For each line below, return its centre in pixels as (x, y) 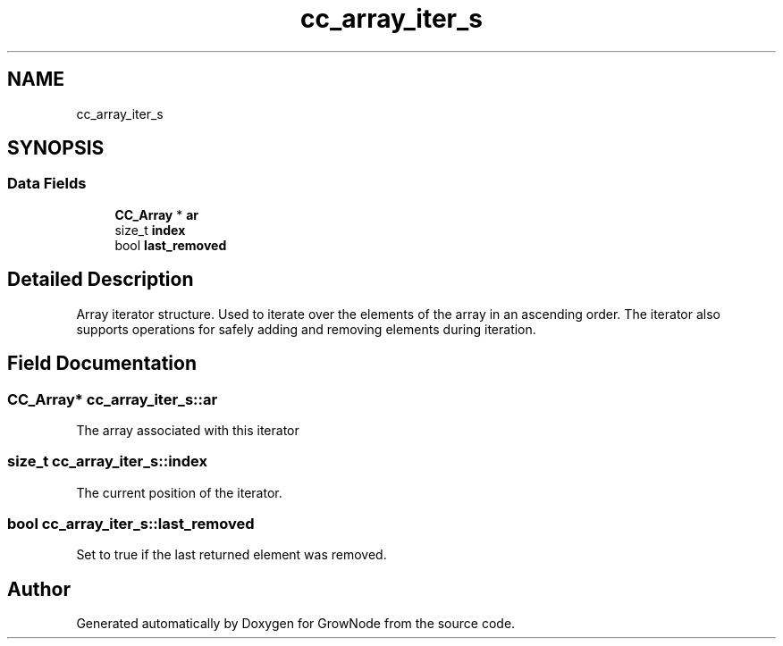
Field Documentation (102, 364)
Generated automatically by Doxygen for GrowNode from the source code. (296, 624)
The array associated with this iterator (188, 430)
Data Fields (47, 184)
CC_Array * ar (157, 214)
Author (39, 589)
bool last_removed (171, 245)
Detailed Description (101, 280)
